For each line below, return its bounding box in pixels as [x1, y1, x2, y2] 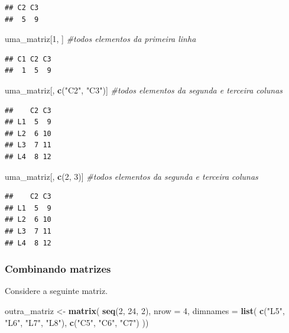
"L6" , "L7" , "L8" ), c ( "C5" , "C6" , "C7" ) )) [5, 316, 149, 328]
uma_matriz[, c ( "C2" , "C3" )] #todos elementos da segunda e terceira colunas [5, 83, 283, 96]
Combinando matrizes [5, 261, 111, 276]
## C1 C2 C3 [5, 54, 51, 63]
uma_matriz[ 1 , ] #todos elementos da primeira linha [5, 33, 196, 45]
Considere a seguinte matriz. [5, 284, 108, 297]
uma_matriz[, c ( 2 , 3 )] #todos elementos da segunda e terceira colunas [5, 170, 258, 182]
